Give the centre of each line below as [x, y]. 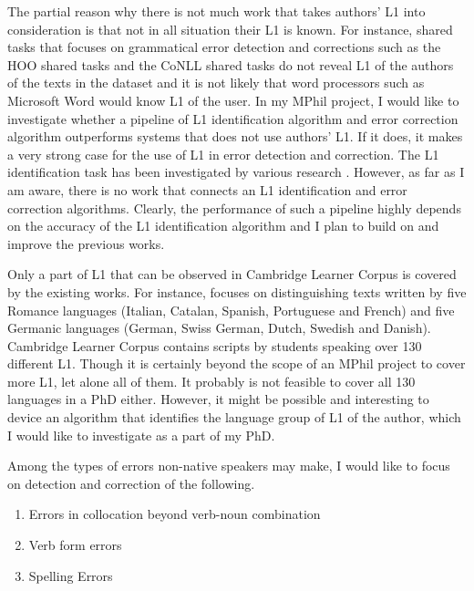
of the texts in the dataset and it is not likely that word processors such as [216, 83]
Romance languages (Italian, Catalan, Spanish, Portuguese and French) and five [231, 310]
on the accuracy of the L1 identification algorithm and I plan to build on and [223, 226]
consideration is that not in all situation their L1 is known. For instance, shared [230, 29]
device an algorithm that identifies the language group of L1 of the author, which [234, 417]
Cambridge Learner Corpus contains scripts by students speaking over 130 [215, 345]
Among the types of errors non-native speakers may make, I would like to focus [229, 466]
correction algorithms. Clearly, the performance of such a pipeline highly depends [234, 207]
